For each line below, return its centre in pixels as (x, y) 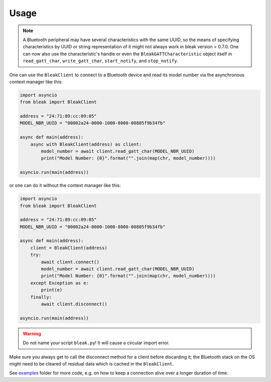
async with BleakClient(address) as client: (86, 144)
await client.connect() (70, 262)
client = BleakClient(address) (69, 248)
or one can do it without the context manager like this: (65, 185)
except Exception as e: (59, 283)
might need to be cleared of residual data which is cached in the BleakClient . (92, 363)
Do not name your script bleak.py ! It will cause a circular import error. (96, 343)
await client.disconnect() (74, 304)
